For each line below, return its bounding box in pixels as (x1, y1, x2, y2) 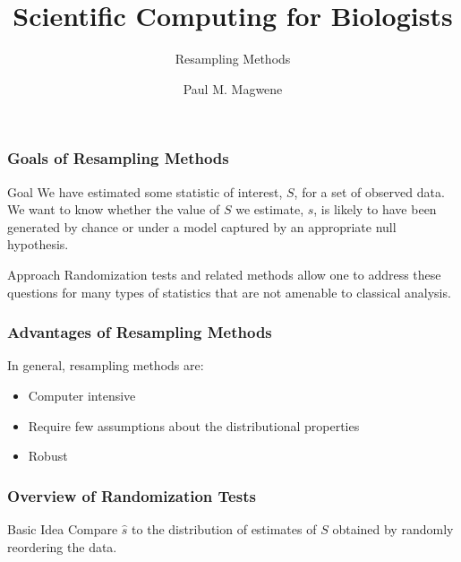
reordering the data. (7, 537, 117, 556)
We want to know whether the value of (7, 200, 220, 219)
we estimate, (235, 200, 304, 219)
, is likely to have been (313, 200, 437, 219)
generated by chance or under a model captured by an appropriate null (7, 217, 397, 236)
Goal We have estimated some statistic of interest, (7, 182, 283, 201)
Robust (28, 446, 68, 465)
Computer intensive (28, 385, 136, 404)
